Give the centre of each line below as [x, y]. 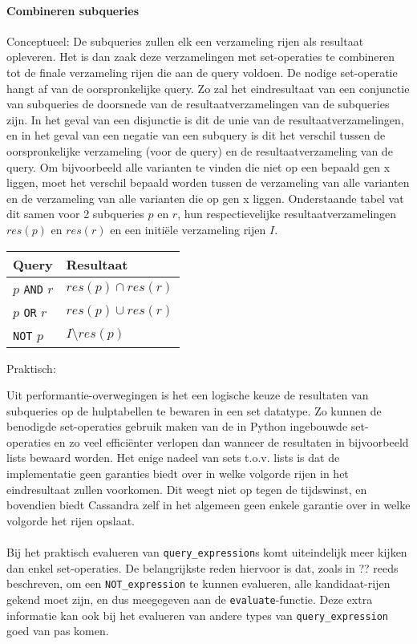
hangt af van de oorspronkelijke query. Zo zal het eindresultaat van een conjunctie [208, 88]
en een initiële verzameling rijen [188, 229]
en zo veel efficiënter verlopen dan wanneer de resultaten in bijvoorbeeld [231, 441]
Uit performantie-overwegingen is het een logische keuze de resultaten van [188, 395]
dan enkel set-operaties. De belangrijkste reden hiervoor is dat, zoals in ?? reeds [202, 567]
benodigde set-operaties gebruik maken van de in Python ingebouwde [177, 426]
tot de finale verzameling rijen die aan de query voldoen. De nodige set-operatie [202, 72]
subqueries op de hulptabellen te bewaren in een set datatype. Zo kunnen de [194, 410]
